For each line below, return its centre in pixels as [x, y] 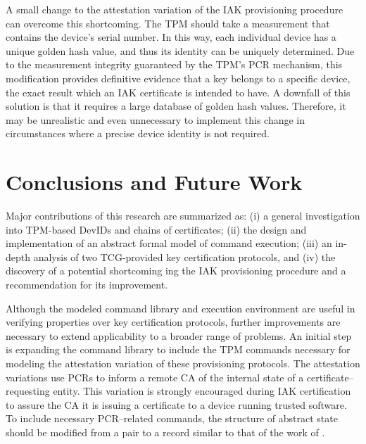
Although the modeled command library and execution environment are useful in [181, 308]
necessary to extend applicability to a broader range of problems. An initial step [179, 335]
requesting [28, 391]
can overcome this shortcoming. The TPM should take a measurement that [168, 23]
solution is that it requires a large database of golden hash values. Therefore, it [176, 106]
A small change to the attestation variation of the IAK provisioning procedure [175, 9]
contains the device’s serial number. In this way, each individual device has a [171, 37]
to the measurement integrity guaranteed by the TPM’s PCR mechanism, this [174, 64]
